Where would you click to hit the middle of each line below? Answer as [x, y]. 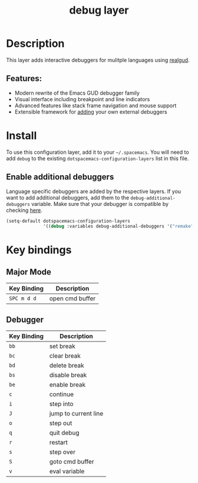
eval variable [67, 471]
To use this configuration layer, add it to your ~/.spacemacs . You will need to [98, 152]
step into [61, 404]
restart [58, 443]
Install [22, 135]
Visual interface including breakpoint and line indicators [82, 99]
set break [62, 346]
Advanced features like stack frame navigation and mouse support [95, 105]
